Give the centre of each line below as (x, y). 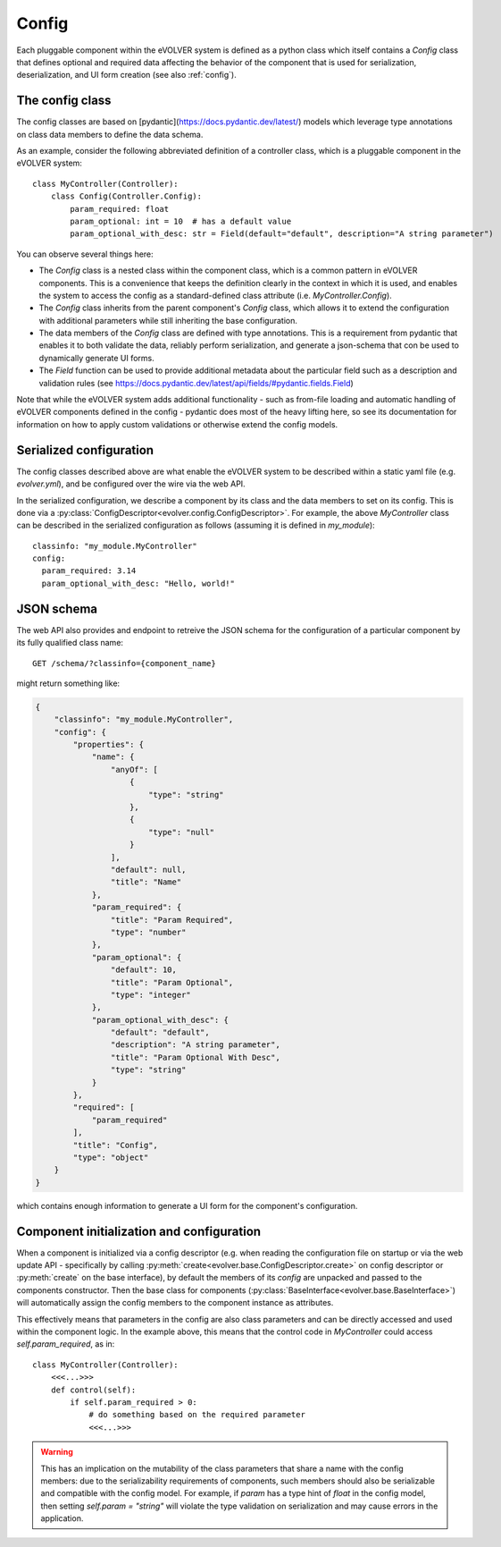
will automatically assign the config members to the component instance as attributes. (175, 1303)
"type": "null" (181, 832)
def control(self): (93, 1390)
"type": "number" (148, 932)
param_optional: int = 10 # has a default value (181, 221)
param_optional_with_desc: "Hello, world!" (138, 583)
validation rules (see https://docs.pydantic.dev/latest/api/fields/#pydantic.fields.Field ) (196, 383)
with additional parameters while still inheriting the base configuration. (168, 320)
